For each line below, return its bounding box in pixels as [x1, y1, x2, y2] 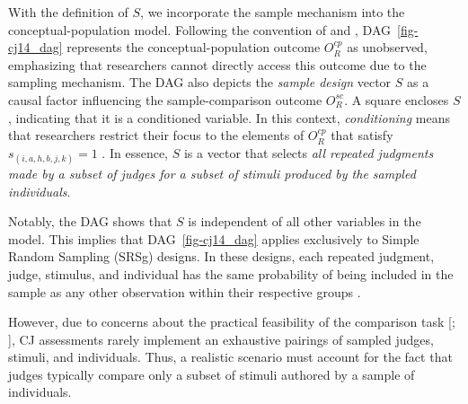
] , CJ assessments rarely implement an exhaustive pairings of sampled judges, [8, 329, 434, 348]
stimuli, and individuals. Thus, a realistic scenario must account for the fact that [8, 347, 453, 366]
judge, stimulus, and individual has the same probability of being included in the [8, 264, 454, 283]
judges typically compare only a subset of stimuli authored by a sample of [8, 364, 415, 383]
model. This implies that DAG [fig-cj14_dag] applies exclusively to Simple [8, 229, 419, 248]
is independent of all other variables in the [188, 212, 421, 231]
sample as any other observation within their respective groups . [8, 282, 361, 301]
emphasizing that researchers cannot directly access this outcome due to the [8, 55, 427, 74]
